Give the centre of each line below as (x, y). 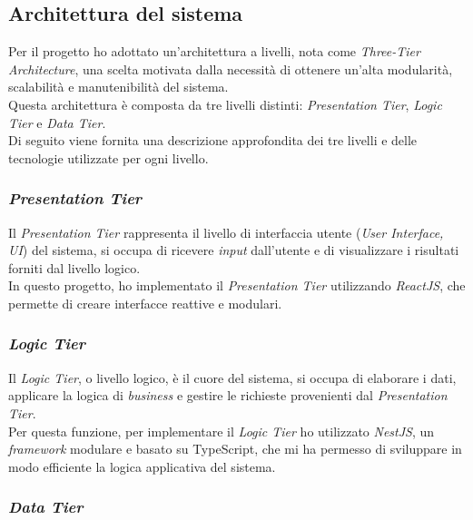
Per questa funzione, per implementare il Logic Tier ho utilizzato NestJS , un (222, 431)
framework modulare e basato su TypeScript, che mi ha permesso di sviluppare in (235, 449)
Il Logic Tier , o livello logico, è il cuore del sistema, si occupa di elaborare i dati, (232, 377)
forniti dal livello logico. (74, 267)
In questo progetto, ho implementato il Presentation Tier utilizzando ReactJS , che (237, 285)
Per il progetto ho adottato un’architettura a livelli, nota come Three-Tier (214, 51)
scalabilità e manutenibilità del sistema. (118, 87)
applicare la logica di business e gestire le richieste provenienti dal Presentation (228, 395)
